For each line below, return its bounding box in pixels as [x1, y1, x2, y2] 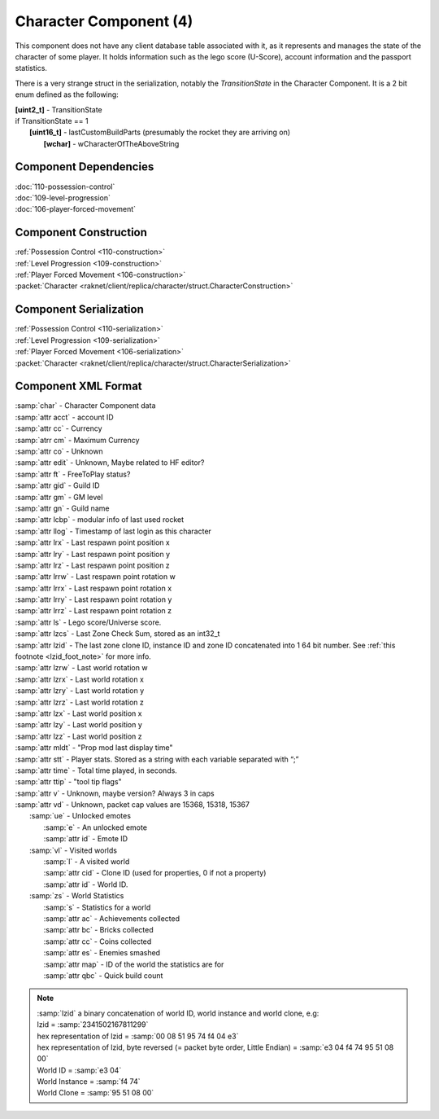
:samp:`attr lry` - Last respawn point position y [15, 549, 171, 559]
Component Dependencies [15, 160, 154, 174]
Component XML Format [15, 380, 142, 393]
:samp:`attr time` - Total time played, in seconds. [15, 766, 178, 775]
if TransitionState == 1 [15, 116, 89, 125]
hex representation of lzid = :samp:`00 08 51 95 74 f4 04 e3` [37, 1031, 239, 1041]
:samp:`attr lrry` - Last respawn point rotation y [15, 595, 172, 604]
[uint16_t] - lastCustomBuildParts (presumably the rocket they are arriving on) [29, 127, 291, 138]
